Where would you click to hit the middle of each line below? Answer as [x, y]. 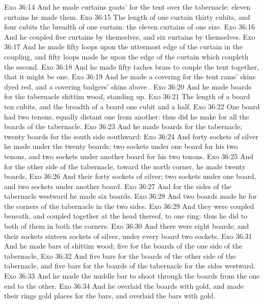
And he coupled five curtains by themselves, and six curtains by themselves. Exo [130, 36]
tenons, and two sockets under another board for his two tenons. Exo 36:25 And [129, 156]
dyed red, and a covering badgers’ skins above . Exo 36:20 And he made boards [128, 86]
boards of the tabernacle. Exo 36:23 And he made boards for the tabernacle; [123, 126]
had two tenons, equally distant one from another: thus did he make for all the [127, 116]
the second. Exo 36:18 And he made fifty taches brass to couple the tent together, [132, 66]
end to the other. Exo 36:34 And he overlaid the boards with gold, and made [124, 285]
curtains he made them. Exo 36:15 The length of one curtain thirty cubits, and [127, 17]
